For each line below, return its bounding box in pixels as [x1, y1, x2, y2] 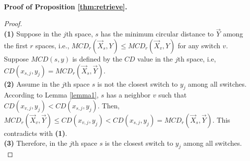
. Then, [97, 100, 120, 110]
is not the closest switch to [97, 78, 178, 89]
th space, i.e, [178, 54, 216, 64]
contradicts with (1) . [4, 128, 67, 138]
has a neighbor [106, 90, 151, 100]
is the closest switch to [105, 137, 173, 148]
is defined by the [72, 54, 123, 64]
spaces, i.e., [35, 40, 69, 50]
